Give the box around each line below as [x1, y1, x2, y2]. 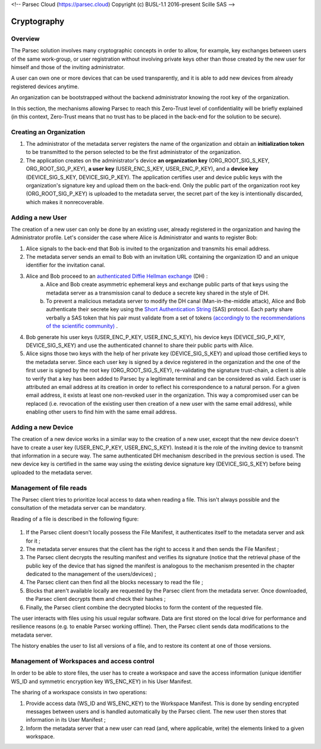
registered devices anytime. [11, 83, 80, 90]
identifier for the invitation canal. [26, 262, 105, 269]
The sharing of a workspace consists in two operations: [11, 689, 147, 696]
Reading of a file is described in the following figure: [11, 515, 139, 522]
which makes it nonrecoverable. [26, 198, 104, 205]
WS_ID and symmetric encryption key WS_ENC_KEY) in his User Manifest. [11, 678, 193, 685]
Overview [11, 35, 40, 43]
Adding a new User [11, 213, 67, 221]
